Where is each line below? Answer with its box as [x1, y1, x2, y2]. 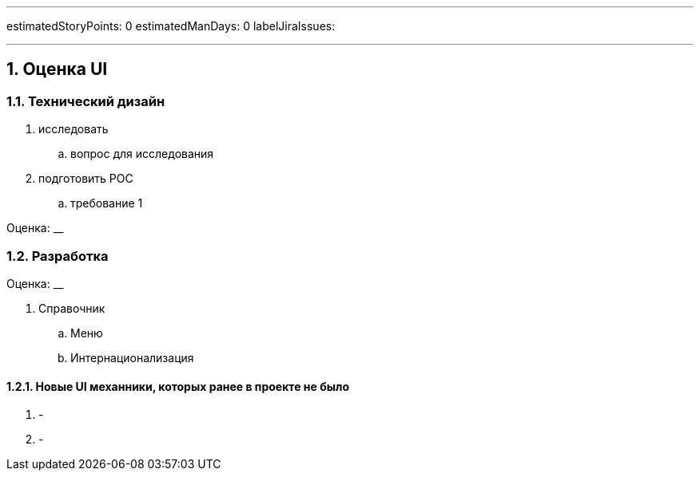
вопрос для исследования [70, 147, 214, 161]
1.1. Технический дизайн [6, 93, 165, 109]
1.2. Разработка [6, 247, 109, 264]
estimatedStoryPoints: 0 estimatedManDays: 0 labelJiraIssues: [6, 19, 336, 33]
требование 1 [70, 196, 143, 211]
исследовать [38, 122, 109, 136]
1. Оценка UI [6, 59, 108, 80]
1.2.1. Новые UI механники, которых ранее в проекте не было [6, 379, 350, 393]
